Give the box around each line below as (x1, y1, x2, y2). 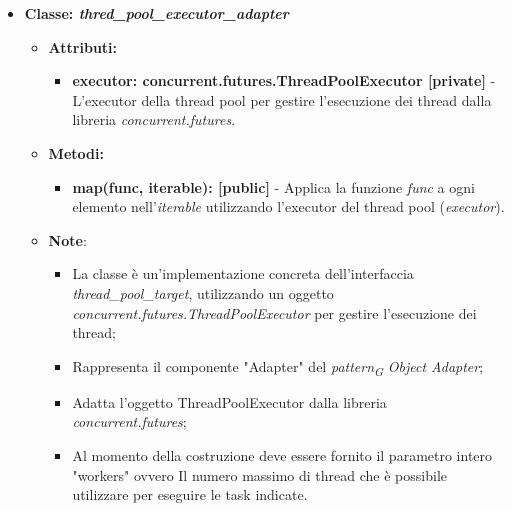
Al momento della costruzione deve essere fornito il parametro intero (72, 445, 493, 466)
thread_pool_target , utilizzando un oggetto (72, 282, 334, 303)
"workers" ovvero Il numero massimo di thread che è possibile (72, 464, 448, 485)
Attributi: (48, 36, 118, 57)
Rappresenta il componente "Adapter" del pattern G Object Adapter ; (72, 355, 484, 379)
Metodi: (48, 142, 104, 163)
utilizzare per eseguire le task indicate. (72, 484, 308, 505)
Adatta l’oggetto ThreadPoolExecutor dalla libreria (72, 391, 387, 412)
